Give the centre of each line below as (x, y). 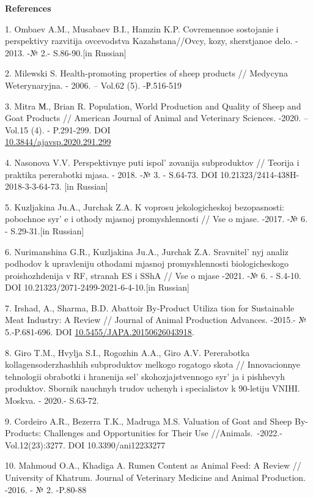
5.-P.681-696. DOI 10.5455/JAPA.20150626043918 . (100, 332)
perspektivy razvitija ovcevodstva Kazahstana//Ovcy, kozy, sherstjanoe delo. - (152, 41)
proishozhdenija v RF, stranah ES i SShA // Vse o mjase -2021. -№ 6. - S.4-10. (153, 275)
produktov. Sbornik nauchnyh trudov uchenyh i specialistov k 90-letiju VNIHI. (153, 388)
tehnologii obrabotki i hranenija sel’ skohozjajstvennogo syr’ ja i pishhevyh (145, 376)
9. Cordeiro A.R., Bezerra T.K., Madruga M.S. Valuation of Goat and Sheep (149, 421)
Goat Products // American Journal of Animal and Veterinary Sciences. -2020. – (156, 118)
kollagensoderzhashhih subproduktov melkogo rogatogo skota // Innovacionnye (153, 364)
